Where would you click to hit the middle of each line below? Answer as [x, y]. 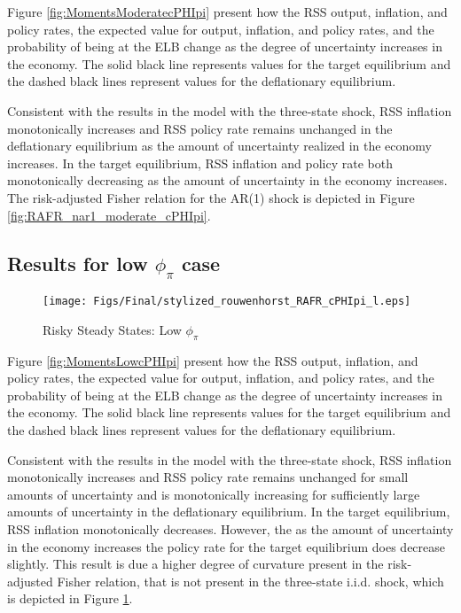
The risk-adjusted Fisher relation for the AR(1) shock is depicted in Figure [211, 197]
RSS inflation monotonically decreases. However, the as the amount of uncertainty [230, 528]
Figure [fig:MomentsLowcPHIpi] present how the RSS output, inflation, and [213, 360]
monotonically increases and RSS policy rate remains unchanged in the [200, 128]
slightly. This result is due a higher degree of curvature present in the [195, 564]
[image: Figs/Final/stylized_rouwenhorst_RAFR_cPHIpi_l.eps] [227, 302]
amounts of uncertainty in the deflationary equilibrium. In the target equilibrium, [229, 512]
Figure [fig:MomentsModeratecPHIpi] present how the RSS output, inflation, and [227, 12]
